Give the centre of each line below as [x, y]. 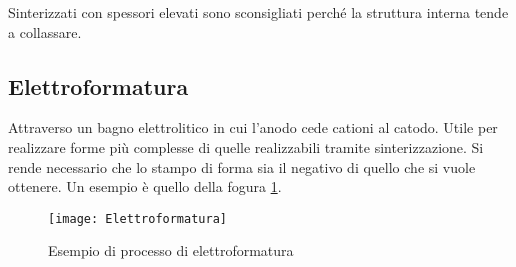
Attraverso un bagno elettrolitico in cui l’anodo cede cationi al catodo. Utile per [253, 127]
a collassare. [45, 31]
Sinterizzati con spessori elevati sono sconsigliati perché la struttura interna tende [258, 12]
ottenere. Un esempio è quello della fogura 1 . [145, 186]
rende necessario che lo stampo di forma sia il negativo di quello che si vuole [242, 166]
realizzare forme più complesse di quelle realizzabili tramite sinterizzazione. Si [246, 146]
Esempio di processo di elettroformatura [171, 250]
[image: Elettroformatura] [137, 218]
